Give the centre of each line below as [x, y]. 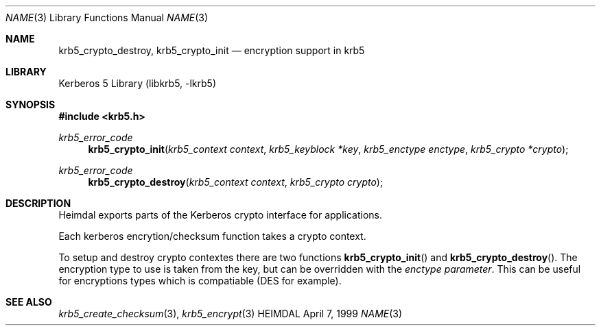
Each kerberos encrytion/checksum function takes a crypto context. [212, 236]
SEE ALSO [29, 302]
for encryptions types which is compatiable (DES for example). [200, 281]
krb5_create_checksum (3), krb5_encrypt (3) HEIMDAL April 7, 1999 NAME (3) [231, 314]
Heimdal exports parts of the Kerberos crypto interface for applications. [220, 215]
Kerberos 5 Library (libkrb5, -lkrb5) [138, 83]
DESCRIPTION [38, 203]
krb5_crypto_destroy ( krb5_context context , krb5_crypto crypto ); [236, 182]
